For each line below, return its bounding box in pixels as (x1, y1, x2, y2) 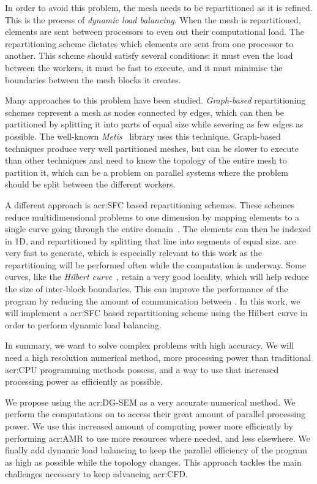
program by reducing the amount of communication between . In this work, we (5, 294, 300, 307)
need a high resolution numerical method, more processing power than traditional (5, 351, 311, 364)
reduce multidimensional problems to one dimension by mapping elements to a (5, 210, 300, 223)
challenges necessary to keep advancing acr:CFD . (5, 467, 188, 480)
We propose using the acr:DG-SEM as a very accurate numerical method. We (5, 395, 296, 408)
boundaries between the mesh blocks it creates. (5, 73, 181, 86)
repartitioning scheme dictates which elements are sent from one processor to (5, 37, 294, 50)
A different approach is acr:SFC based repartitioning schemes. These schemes (5, 198, 294, 211)
